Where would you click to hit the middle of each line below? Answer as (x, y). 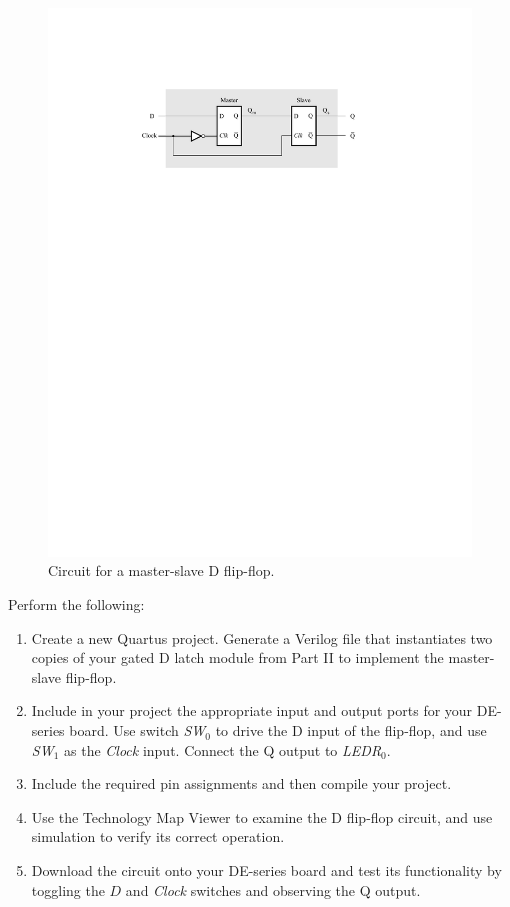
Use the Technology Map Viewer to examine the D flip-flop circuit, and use (262, 816)
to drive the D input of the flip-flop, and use (351, 730)
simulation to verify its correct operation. (158, 836)
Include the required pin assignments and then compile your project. (241, 783)
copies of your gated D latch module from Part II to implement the (237, 657)
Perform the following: (76, 604)
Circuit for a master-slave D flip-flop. (161, 570)
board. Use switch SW (137, 730)
